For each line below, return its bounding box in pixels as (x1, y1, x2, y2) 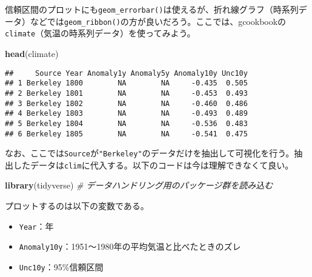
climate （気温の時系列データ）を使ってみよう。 (5, 27, 196, 39)
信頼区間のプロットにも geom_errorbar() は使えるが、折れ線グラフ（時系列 (5, 3, 299, 15)
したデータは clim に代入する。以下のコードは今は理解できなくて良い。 (13, 158, 294, 171)
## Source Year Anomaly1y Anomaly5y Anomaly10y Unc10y (5, 68, 248, 78)
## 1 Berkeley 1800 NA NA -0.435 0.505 (5, 79, 248, 88)
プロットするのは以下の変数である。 (5, 199, 149, 212)
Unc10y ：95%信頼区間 (19, 260, 104, 273)
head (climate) (5, 47, 59, 59)
